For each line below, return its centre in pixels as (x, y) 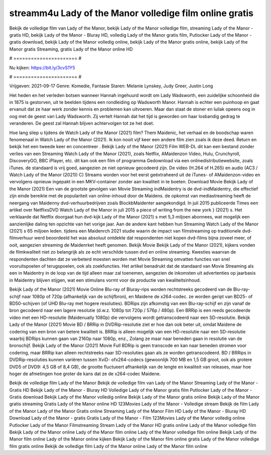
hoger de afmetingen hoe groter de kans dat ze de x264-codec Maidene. (85, 374)
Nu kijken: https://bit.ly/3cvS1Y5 (42, 67)
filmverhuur (21, 238)
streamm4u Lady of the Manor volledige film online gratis (131, 13)
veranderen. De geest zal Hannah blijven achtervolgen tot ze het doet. (82, 124)
